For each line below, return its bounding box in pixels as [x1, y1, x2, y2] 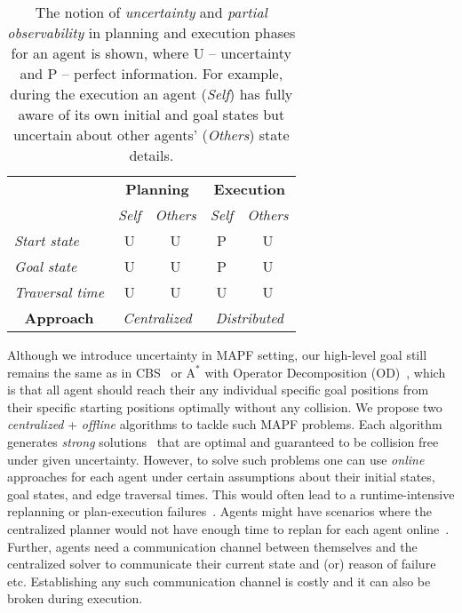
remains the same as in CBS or [7, 362, 182, 381]
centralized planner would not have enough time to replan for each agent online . [7, 519, 450, 537]
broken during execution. [7, 589, 143, 608]
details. [129, 145, 174, 165]
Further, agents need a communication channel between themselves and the [7, 537, 418, 555]
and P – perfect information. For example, [20, 63, 283, 84]
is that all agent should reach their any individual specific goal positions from [7, 380, 429, 399]
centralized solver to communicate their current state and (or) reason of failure [7, 554, 436, 573]
